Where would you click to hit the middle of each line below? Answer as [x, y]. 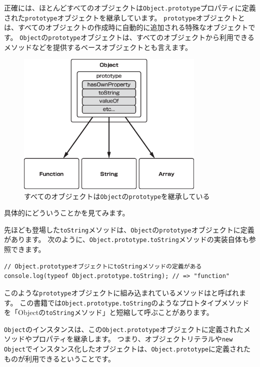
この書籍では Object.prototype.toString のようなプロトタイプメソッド [134, 302]
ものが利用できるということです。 [59, 358]
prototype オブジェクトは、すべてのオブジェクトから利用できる [151, 37]
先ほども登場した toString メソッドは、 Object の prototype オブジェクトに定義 [129, 229]
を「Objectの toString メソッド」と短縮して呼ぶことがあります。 [109, 312]
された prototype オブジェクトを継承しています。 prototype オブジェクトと [124, 17]
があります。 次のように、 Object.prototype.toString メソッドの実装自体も [126, 239]
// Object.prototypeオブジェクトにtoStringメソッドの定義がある [103, 266]
